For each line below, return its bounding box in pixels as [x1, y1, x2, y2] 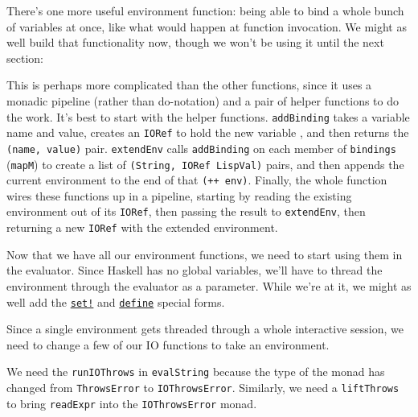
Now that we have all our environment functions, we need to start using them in [6, 246, 403, 262]
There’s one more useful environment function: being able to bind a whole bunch [6, 2, 404, 19]
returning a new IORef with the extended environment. [6, 219, 278, 236]
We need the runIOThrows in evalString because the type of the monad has [6, 363, 385, 380]
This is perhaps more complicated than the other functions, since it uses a [6, 76, 372, 93]
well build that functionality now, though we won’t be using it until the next [6, 34, 384, 51]
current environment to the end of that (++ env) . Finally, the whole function [6, 171, 387, 188]
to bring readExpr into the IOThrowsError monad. [6, 394, 257, 411]
